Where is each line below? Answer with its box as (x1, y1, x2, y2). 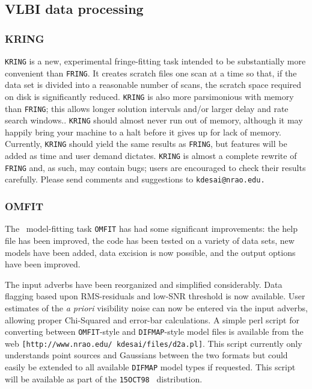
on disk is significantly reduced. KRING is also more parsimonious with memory (5, 90, 294, 102)
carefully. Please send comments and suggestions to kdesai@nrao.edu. (5, 173, 265, 185)
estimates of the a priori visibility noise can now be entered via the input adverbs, (5, 301, 308, 314)
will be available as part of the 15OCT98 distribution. (5, 372, 203, 385)
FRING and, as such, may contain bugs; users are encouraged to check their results (5, 161, 306, 173)
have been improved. (5, 258, 81, 270)
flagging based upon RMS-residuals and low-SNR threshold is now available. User (5, 290, 305, 302)
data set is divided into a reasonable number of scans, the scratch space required (5, 78, 302, 91)
